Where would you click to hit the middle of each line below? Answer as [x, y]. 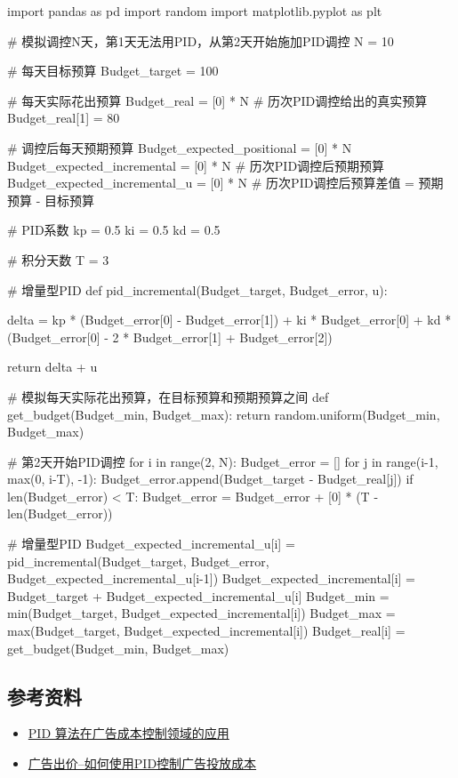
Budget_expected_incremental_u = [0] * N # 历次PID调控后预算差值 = [211, 183]
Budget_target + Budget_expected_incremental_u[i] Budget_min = [198, 595]
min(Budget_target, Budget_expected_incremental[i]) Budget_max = [201, 613]
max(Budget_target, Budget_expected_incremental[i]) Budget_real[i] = [206, 631]
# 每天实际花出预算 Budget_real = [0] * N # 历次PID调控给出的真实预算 [217, 100]
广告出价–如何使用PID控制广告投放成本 [142, 763]
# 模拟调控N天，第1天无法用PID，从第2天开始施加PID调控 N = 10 [201, 40]
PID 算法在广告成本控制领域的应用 [129, 733]
